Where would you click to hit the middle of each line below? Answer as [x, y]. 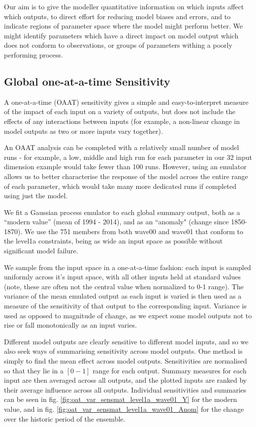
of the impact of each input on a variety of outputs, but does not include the [120, 111]
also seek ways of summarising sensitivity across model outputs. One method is [123, 351]
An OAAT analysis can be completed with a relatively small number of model [122, 147]
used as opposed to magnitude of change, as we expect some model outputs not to [128, 315]
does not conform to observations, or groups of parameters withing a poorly [118, 45]
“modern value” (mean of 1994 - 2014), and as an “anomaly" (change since [116, 222]
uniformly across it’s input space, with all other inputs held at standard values [123, 277]
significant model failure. [41, 251]
